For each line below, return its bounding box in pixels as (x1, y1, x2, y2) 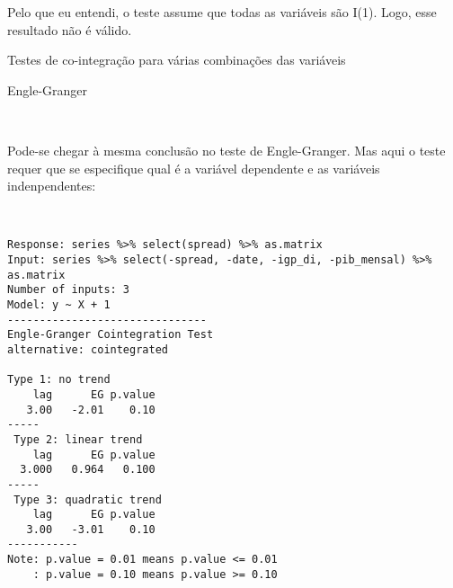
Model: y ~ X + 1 (7, 298, 111, 311)
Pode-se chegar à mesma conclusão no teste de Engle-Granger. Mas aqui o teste (7, 140, 446, 159)
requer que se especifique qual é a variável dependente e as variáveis (7, 158, 380, 177)
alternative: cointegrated (7, 343, 168, 356)
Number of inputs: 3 (7, 283, 130, 297)
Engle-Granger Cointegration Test (7, 328, 214, 342)
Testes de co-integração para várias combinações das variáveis (7, 50, 346, 69)
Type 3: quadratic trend (13, 493, 162, 506)
